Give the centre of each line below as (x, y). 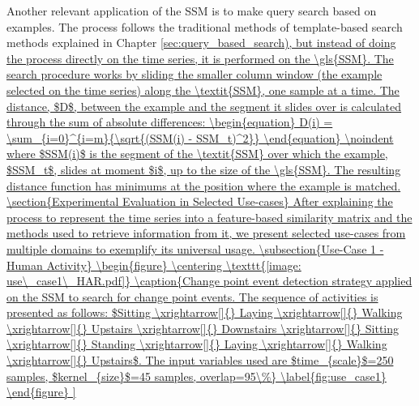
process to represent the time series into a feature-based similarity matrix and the (209, 217)
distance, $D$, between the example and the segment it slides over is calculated (204, 106)
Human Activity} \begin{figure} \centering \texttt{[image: (154, 265)
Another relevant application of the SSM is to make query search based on (192, 11)
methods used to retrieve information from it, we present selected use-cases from (206, 233)
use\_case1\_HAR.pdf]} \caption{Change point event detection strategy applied (209, 281)
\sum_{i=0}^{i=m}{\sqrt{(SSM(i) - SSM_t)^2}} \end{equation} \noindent (200, 137)
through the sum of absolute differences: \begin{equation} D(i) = (170, 122)
